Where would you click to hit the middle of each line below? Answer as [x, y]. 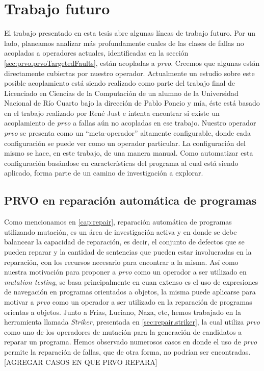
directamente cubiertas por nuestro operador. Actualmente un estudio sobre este [129, 73]
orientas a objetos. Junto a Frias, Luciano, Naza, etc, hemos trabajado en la [123, 312]
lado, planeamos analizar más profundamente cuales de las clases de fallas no [124, 43]
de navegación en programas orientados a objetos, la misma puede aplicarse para [130, 292]
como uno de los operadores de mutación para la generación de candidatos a [123, 331]
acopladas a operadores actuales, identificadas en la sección [96, 53]
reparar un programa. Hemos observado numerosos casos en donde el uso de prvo [131, 342]
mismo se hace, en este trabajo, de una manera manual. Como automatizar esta [129, 153]
